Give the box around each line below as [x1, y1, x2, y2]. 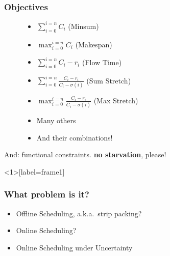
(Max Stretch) [93, 95, 138, 105]
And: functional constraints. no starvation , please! [4, 149, 166, 160]
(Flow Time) [82, 56, 122, 67]
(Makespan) [75, 39, 112, 49]
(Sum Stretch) [86, 75, 131, 86]
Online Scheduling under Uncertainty [16, 242, 133, 252]
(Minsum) [68, 20, 99, 31]
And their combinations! [36, 132, 113, 143]
